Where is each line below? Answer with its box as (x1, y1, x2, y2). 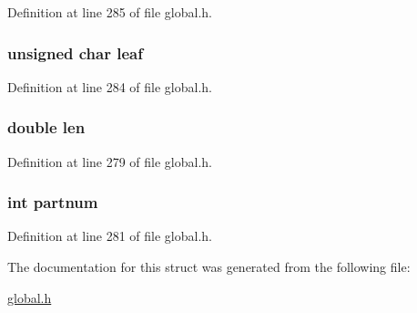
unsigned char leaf (7, 41, 143, 64)
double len (7, 116, 86, 139)
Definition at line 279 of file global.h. (7, 151, 213, 171)
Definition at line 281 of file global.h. (7, 226, 213, 245)
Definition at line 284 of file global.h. (7, 77, 213, 96)
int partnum (7, 191, 98, 214)
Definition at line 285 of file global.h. (7, 3, 213, 21)
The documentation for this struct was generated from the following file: (7, 257, 411, 276)
